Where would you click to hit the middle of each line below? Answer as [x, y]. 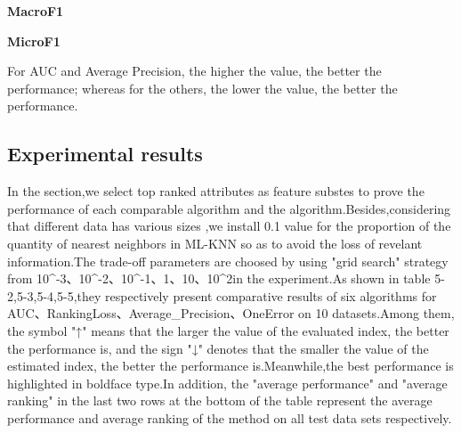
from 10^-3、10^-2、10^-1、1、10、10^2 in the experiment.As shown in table [219, 278]
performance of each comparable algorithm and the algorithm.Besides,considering [229, 208]
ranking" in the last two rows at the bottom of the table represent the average [220, 400]
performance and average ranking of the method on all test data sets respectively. [230, 417]
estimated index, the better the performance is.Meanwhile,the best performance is [230, 366]
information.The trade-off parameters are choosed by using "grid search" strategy [228, 261]
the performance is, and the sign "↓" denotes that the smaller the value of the [218, 348]
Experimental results [105, 154]
